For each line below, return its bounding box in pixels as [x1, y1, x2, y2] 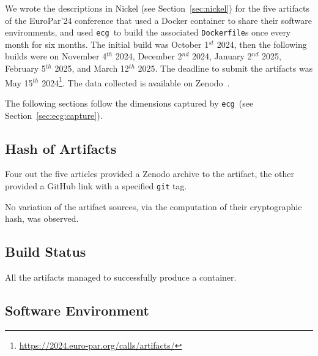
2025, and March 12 [54, 62, 129, 75]
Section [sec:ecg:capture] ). [5, 108, 103, 121]
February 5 [5, 62, 46, 75]
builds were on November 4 [5, 50, 107, 62]
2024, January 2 [192, 50, 252, 62]
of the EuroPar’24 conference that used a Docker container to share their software [5, 13, 312, 26]
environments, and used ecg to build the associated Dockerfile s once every [5, 26, 291, 39]
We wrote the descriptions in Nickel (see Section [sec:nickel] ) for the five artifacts [5, 2, 309, 14]
